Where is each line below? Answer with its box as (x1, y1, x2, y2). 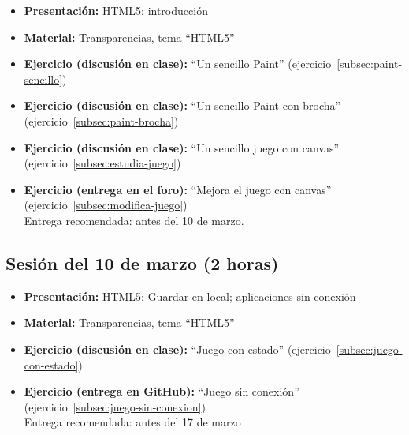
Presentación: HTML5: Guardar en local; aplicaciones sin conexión (24, 287, 356, 304)
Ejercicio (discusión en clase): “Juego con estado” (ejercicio (24, 340, 331, 357)
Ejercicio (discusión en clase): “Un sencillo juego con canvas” (24, 139, 340, 156)
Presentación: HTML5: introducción (24, 2, 208, 18)
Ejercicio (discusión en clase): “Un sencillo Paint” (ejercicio (24, 55, 332, 72)
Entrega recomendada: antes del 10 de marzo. (24, 212, 244, 228)
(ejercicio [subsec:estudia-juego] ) (24, 155, 181, 171)
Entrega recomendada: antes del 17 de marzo (24, 414, 241, 430)
